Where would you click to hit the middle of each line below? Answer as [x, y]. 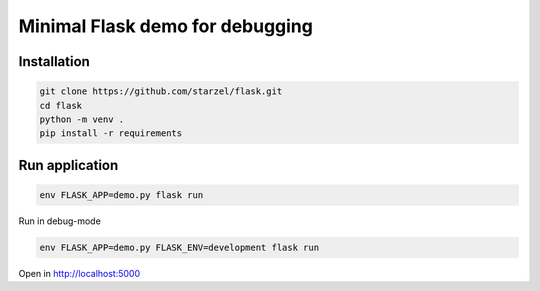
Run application [68, 165]
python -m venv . [82, 119]
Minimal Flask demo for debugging [166, 26]
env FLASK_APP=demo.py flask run [121, 194]
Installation [54, 61]
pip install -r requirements [111, 133]
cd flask [61, 105]
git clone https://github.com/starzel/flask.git [161, 91]
